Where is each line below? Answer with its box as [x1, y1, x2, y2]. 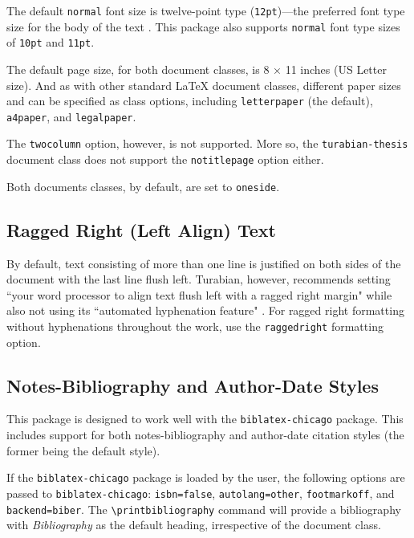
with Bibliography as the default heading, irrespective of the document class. [6, 516, 381, 533]
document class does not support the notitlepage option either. [6, 151, 324, 168]
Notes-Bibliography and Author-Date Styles [6, 373, 379, 397]
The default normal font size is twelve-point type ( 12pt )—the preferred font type [6, 2, 405, 18]
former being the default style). [6, 442, 160, 459]
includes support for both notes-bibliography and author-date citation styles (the [6, 426, 404, 443]
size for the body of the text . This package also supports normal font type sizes [6, 18, 400, 35]
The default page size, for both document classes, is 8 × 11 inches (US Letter [6, 60, 387, 77]
